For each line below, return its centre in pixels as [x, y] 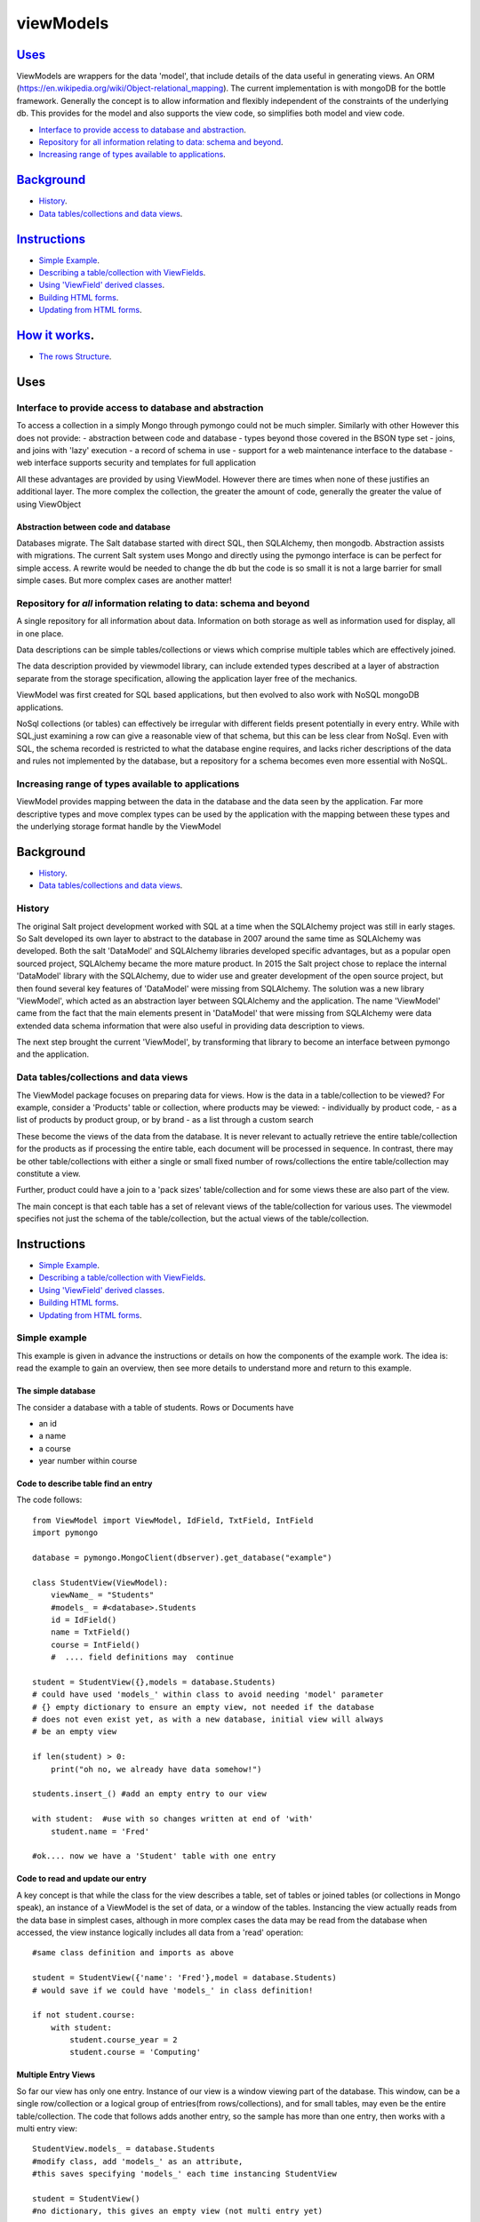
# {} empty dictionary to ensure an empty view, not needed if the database [204, 1707]
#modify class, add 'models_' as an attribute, [138, 2161]
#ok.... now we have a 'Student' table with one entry [154, 1856]
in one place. [40, 633]
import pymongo [65, 1533]
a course [55, 1448]
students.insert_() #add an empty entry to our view [149, 1794]
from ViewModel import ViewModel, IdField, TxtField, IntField [173, 1520]
